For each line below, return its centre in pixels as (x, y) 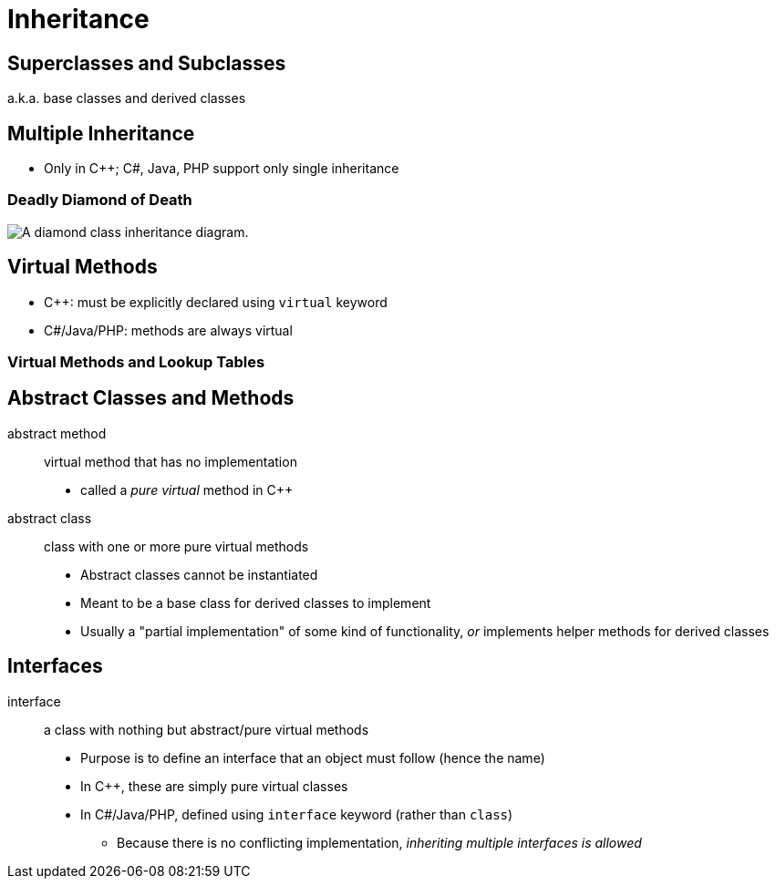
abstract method (57, 433)
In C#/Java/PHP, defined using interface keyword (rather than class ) (297, 814)
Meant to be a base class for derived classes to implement (256, 603)
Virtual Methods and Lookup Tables (136, 361)
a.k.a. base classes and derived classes (127, 98)
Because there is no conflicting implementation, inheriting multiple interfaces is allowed (379, 842)
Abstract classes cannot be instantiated (199, 574)
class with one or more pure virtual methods (176, 546)
